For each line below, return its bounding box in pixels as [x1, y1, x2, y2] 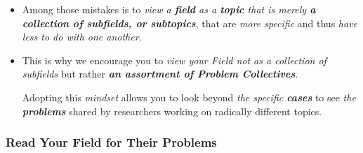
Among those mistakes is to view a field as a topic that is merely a [22, 2, 316, 16]
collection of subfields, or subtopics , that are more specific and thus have [22, 15, 358, 30]
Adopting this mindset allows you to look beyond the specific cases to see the [22, 89, 356, 104]
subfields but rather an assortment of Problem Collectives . [22, 66, 298, 81]
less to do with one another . [22, 29, 142, 44]
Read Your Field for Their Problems [6, 133, 217, 151]
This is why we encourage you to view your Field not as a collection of [22, 52, 326, 67]
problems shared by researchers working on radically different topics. [22, 103, 322, 118]
